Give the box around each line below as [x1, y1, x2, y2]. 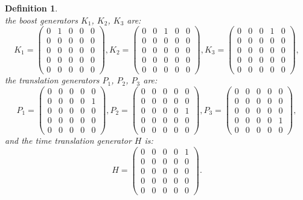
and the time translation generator [5, 134, 132, 147]
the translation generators [5, 74, 100, 86]
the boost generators [5, 13, 78, 26]
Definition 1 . [5, 2, 58, 14]
